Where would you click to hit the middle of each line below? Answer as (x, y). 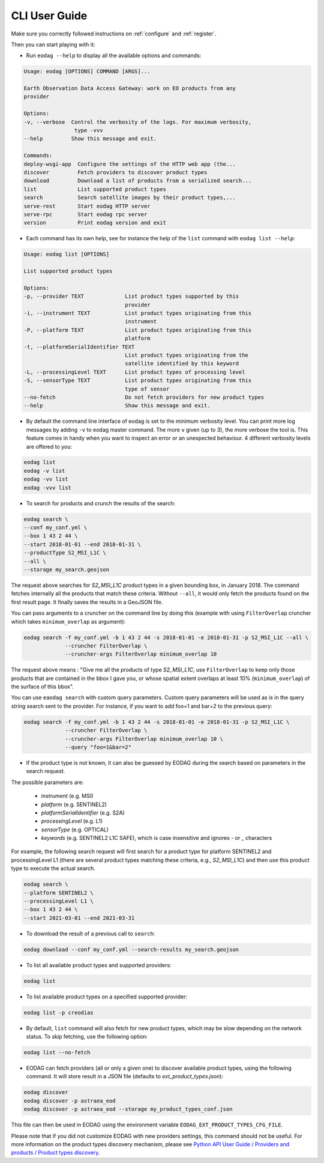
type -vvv (88, 130)
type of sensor (147, 389)
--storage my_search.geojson (67, 569)
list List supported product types (95, 189)
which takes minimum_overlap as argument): (68, 621)
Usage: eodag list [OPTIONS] (67, 254)
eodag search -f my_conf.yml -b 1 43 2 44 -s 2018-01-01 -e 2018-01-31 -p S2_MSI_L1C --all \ (166, 637)
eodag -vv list (46, 479)
